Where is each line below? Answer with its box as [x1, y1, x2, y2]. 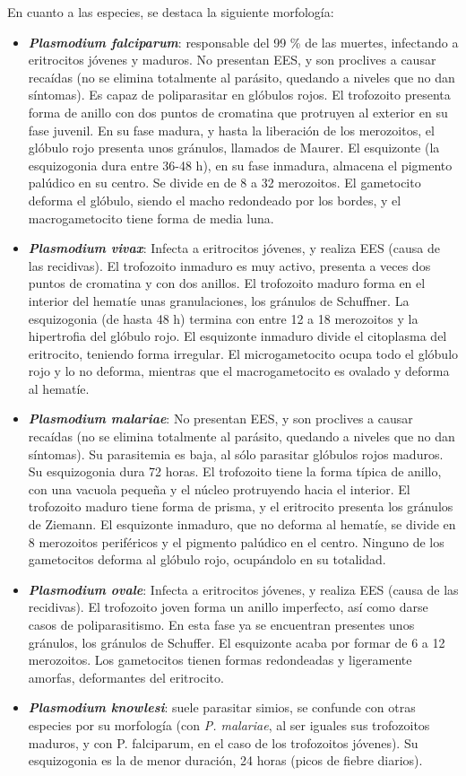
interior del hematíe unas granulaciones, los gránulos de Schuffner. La [28, 291, 410, 310]
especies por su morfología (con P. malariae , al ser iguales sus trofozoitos [28, 715, 430, 734]
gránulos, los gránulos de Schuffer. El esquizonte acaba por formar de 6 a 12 [28, 632, 445, 651]
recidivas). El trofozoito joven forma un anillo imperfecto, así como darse [28, 597, 428, 616]
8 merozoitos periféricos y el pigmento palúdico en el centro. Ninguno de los [28, 532, 444, 551]
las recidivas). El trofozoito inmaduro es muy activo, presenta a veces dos [28, 256, 431, 275]
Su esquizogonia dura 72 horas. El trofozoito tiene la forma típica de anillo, [28, 462, 442, 481]
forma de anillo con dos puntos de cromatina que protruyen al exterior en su [28, 102, 448, 121]
